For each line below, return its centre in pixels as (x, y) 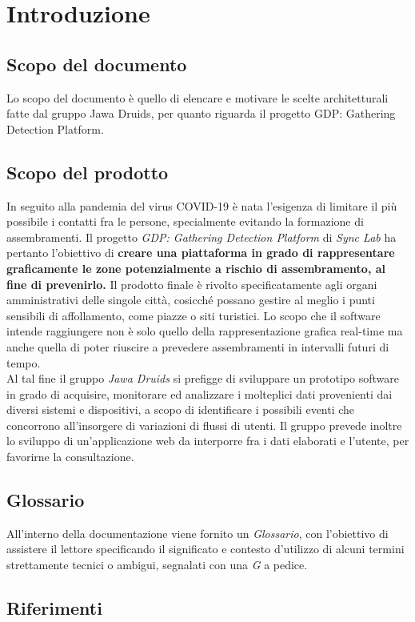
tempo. (24, 362)
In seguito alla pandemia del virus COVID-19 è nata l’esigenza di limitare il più (202, 205)
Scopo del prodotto (88, 172)
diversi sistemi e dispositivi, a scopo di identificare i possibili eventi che (181, 409)
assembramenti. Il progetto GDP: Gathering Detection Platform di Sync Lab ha (202, 237)
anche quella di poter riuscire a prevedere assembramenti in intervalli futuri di (198, 346)
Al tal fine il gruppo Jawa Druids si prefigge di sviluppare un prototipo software (203, 378)
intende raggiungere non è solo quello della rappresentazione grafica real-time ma (205, 331)
